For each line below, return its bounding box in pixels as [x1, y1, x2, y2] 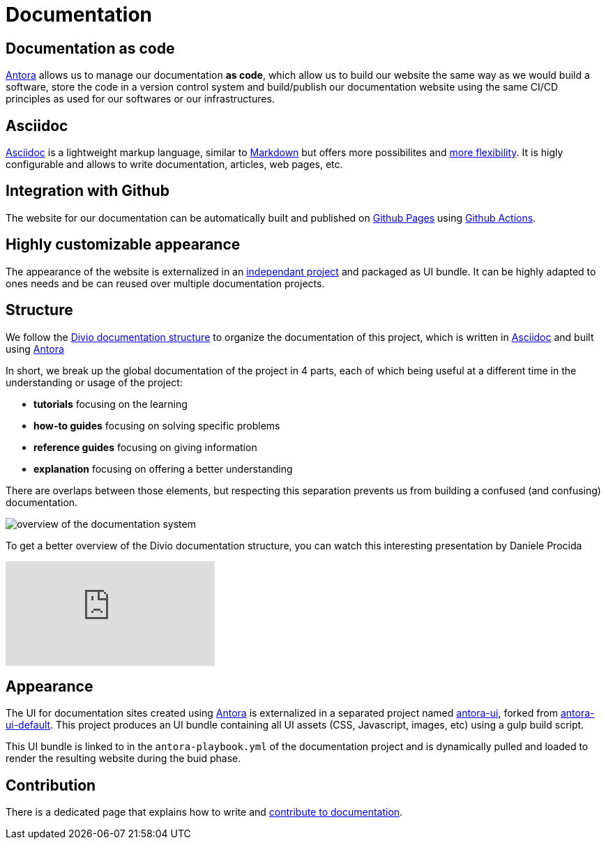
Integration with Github [6, 182, 169, 200]
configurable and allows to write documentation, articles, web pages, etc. [6, 158, 343, 171]
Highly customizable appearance [6, 236, 241, 254]
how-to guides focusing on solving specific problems [33, 419, 280, 432]
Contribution [6, 776, 96, 794]
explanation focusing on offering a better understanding [33, 462, 293, 475]
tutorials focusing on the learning [33, 397, 188, 410]
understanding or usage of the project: [6, 376, 183, 388]
